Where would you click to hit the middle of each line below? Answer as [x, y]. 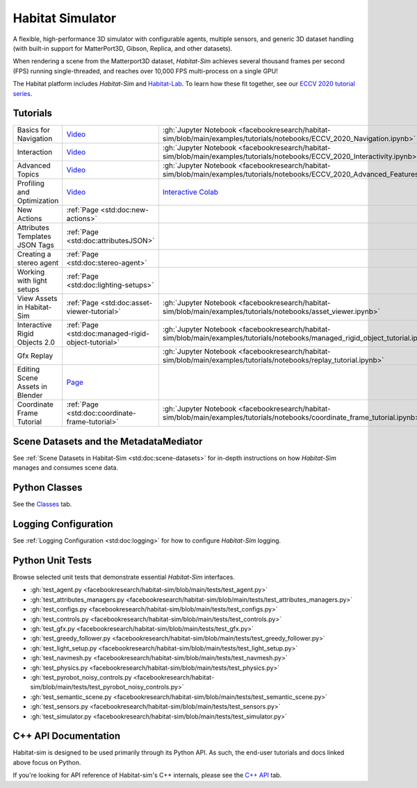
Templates [34, 236]
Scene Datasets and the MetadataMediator [108, 441]
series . [23, 93]
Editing [28, 370]
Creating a [34, 254]
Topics [28, 174]
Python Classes [48, 487]
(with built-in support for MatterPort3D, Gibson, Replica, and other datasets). [123, 48]
